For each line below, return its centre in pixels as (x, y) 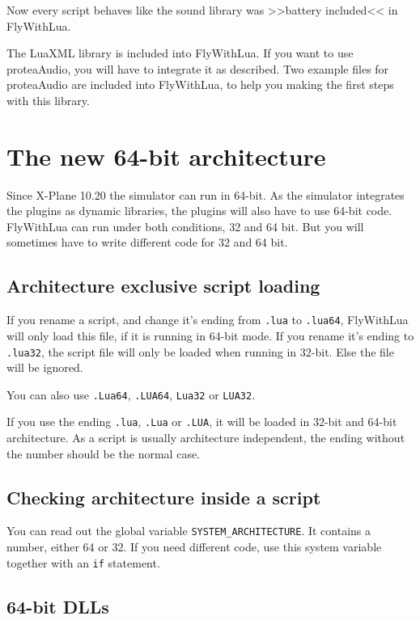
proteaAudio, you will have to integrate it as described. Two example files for (198, 68)
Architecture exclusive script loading (163, 286)
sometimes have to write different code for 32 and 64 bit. (147, 242)
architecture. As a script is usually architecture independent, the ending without (206, 438)
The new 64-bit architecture (166, 156)
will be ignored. (45, 367)
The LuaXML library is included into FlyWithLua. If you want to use (180, 53)
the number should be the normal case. (104, 453)
